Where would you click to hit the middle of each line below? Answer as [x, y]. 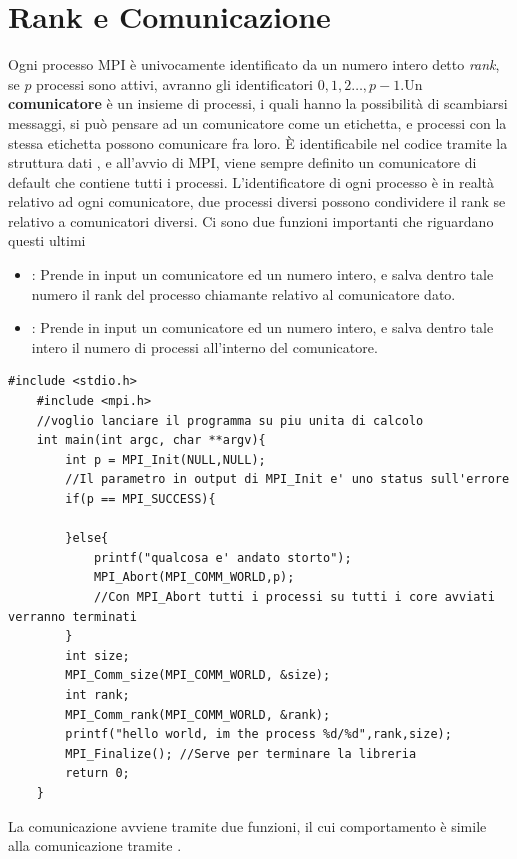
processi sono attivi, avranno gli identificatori [174, 83]
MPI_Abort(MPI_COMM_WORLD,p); [194, 577]
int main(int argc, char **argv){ [151, 440]
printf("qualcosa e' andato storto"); [222, 557]
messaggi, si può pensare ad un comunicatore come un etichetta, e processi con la [257, 122]
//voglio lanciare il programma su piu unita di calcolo [230, 420]
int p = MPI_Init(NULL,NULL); [165, 459]
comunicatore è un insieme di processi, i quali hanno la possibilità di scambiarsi [258, 103]
